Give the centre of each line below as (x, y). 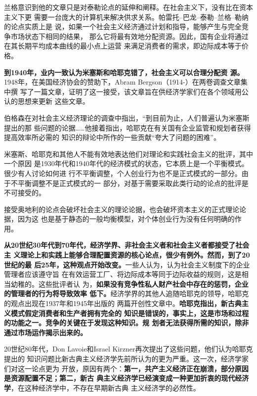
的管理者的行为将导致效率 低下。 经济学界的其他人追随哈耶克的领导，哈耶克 (127, 293)
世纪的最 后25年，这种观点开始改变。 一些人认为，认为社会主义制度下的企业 (127, 264)
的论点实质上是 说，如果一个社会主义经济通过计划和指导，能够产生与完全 (123, 26)
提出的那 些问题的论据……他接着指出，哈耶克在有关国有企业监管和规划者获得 (128, 127)
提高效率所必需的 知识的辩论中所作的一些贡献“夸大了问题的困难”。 (112, 137)
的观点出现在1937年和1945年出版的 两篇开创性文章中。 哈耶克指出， (112, 303)
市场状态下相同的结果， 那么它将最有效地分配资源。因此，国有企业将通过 (129, 36)
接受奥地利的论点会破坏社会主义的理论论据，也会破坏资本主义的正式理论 (122, 209)
